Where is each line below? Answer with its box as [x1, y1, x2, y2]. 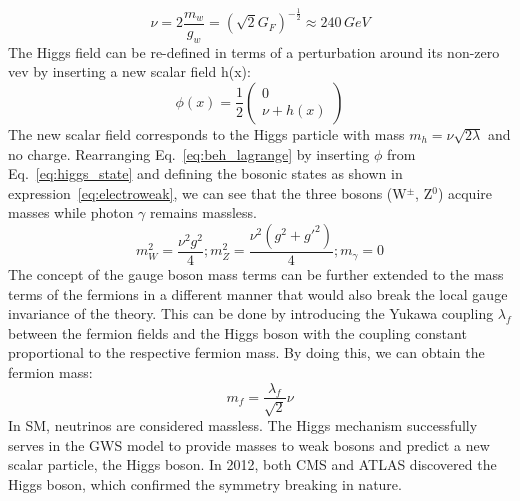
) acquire [437, 182, 492, 203]
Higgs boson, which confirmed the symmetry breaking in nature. [8, 473, 402, 494]
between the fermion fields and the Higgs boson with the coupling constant [8, 322, 467, 343]
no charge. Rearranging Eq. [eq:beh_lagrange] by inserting [8, 143, 370, 164]
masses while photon [8, 202, 134, 223]
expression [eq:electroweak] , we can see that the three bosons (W [8, 182, 407, 203]
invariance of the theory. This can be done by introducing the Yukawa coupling [8, 303, 494, 324]
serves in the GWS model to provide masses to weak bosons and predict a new [8, 434, 490, 455]
